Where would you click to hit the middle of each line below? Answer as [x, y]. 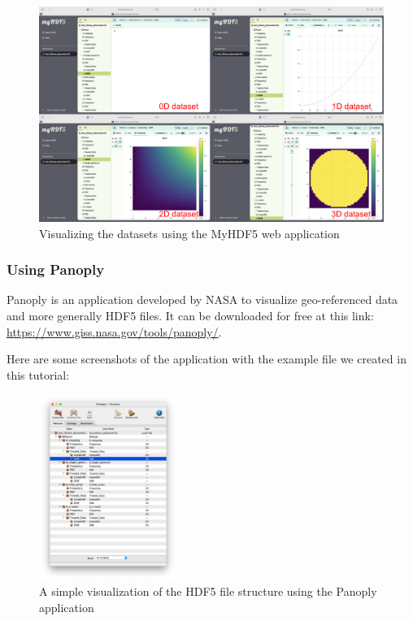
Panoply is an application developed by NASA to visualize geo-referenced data [202, 300]
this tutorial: [38, 374]
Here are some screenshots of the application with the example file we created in [206, 359]
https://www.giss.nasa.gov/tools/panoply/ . [114, 331]
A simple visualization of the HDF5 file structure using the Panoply [208, 591]
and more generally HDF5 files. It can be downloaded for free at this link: [190, 315]
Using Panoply [56, 269]
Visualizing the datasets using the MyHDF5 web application [189, 233]
